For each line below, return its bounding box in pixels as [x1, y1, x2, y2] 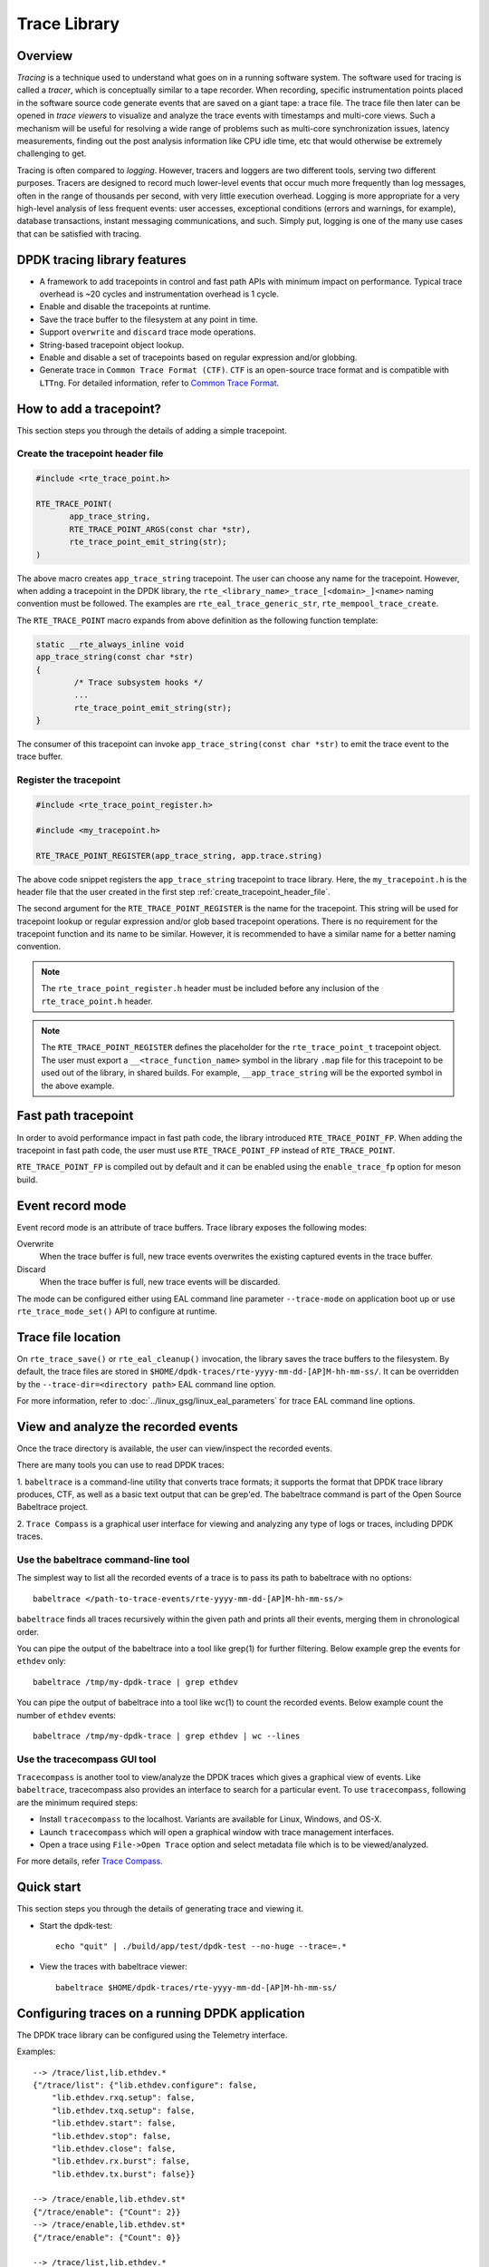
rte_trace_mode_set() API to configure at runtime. [16, 1306, 217, 1317]
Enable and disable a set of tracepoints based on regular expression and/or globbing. [39, 352, 358, 363]
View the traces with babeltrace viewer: [39, 1961, 187, 1972]
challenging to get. [16, 148, 87, 159]
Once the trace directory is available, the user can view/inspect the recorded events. [16, 1443, 332, 1454]
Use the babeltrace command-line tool [16, 1553, 190, 1566]
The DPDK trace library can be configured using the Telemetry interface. [16, 2029, 288, 2040]
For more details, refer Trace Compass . [16, 1855, 163, 1867]
